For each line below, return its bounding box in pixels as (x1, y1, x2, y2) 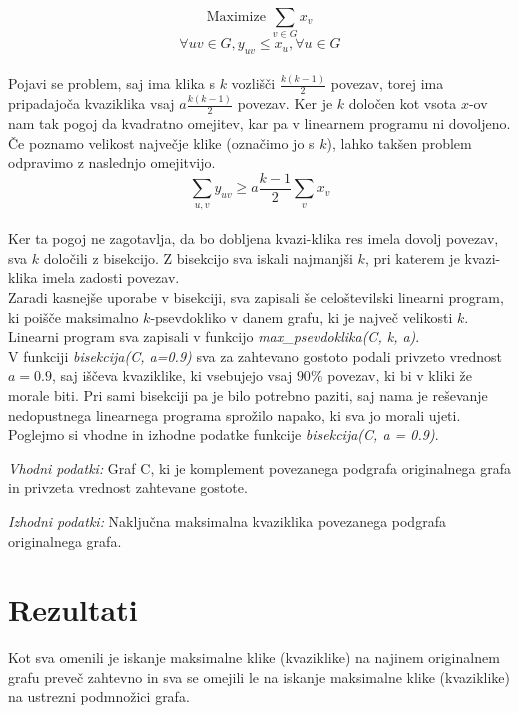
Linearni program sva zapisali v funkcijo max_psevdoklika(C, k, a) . (8, 326, 420, 347)
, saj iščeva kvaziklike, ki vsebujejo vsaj (51, 365, 293, 386)
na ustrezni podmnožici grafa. (8, 686, 190, 707)
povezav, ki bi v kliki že (327, 365, 472, 386)
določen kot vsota (348, 93, 457, 114)
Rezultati (8, 589, 138, 630)
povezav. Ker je (237, 93, 333, 114)
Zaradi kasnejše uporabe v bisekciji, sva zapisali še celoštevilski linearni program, (8, 287, 504, 308)
